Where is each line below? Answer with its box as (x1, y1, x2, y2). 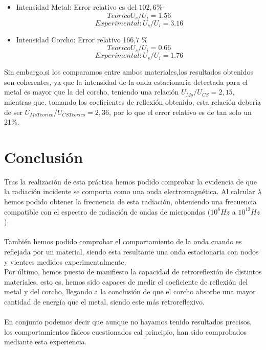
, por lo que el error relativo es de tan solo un (109, 106, 252, 117)
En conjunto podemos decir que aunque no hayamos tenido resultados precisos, (4, 316, 252, 327)
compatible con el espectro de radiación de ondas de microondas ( (4, 206, 211, 217)
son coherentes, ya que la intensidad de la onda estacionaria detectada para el (4, 76, 248, 87)
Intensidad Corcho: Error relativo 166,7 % (16, 34, 148, 44)
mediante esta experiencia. (4, 336, 87, 347)
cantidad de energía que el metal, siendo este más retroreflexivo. (4, 296, 205, 307)
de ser (4, 106, 23, 117)
